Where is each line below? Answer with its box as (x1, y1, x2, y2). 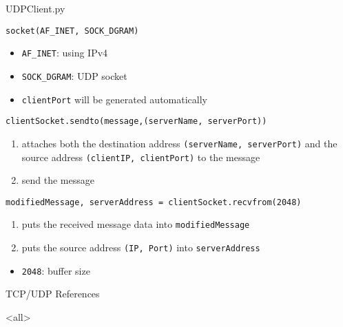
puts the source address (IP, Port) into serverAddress (21, 240, 260, 255)
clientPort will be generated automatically (21, 92, 207, 106)
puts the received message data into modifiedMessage (21, 217, 250, 231)
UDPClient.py (6, 1, 65, 15)
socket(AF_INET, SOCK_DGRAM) (6, 25, 139, 36)
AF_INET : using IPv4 (21, 45, 108, 60)
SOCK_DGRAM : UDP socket (21, 68, 127, 83)
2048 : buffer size (21, 263, 90, 277)
